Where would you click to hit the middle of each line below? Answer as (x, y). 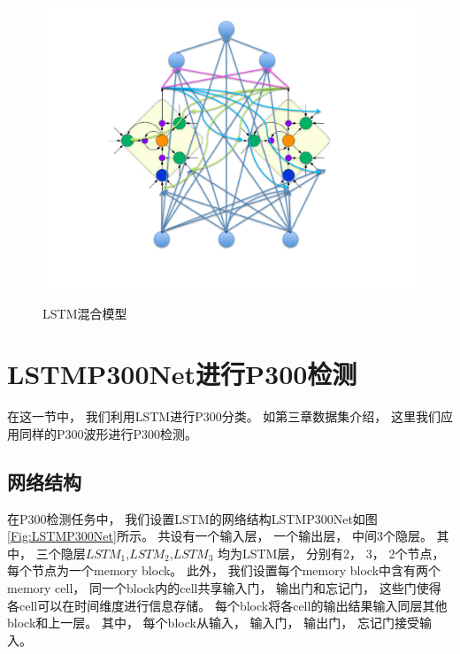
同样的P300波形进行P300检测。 (108, 433)
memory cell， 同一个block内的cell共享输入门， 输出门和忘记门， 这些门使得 (224, 588)
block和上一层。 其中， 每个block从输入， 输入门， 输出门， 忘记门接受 (213, 623)
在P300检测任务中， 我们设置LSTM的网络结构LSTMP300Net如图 (192, 518)
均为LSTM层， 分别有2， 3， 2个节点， (331, 553)
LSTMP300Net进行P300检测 (182, 374)
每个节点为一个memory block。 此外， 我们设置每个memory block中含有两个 (224, 570)
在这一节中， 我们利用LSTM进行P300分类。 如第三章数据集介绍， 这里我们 (224, 416)
